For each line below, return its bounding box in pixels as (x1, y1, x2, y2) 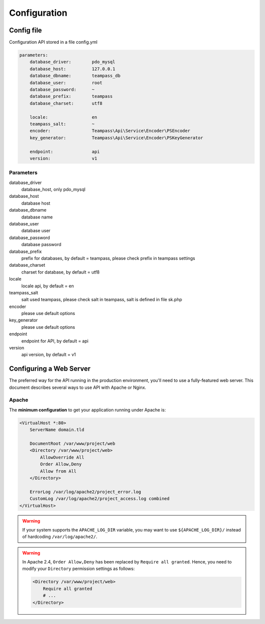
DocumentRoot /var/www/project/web (29, 441, 115, 446)
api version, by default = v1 (21, 352, 76, 358)
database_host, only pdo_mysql (21, 187, 86, 192)
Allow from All (40, 468, 77, 474)
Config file (9, 26, 42, 34)
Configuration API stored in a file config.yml (9, 39, 98, 45)
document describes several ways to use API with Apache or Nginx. (9, 384, 147, 390)
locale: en (29, 114, 98, 120)
